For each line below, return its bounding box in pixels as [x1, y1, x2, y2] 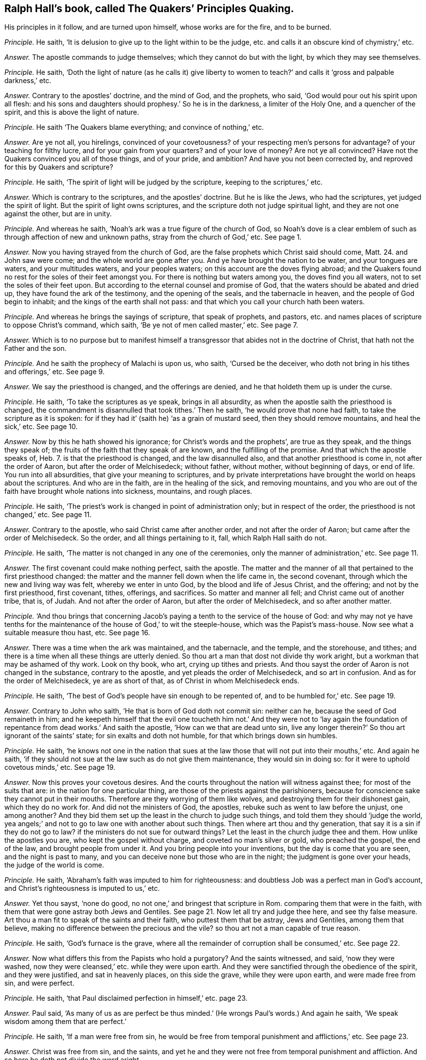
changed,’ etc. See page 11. [4, 510, 92, 519]
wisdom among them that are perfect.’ [4, 1017, 126, 1026]
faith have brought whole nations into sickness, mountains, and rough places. [4, 487, 252, 496]
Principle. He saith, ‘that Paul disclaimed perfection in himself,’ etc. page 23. [4, 994, 248, 1003]
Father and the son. [4, 344, 67, 353]
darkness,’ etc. [4, 76, 52, 85]
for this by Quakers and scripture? [4, 163, 113, 172]
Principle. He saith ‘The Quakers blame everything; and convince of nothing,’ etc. [4, 123, 264, 132]
